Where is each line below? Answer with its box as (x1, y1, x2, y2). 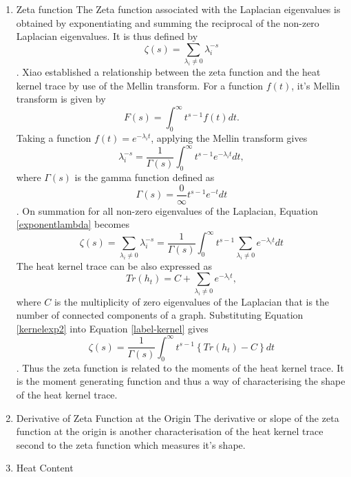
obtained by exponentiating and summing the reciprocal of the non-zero (16, 15, 319, 30)
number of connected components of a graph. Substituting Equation (16, 308, 304, 322)
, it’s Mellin (291, 78, 340, 92)
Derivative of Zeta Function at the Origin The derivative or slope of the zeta (16, 410, 339, 425)
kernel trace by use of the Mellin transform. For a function (16, 78, 264, 92)
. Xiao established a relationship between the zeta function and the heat (16, 65, 321, 79)
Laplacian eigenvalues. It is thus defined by (16, 29, 198, 43)
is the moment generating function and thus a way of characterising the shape (16, 374, 345, 388)
